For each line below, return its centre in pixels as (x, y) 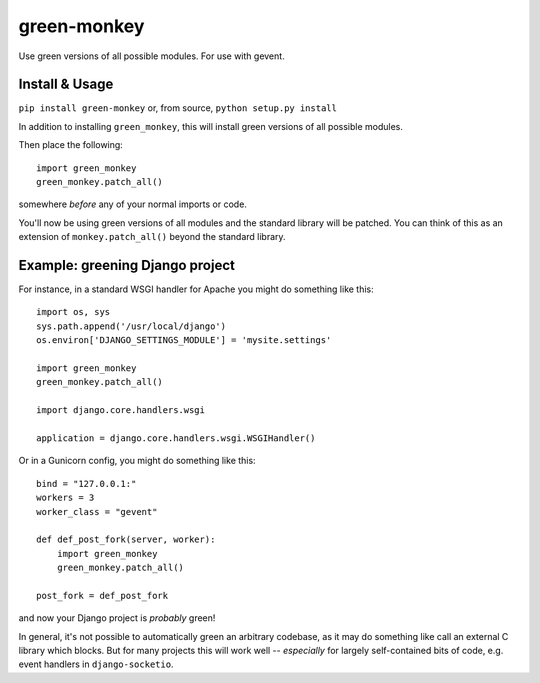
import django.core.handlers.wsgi (120, 410)
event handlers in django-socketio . (96, 664)
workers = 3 (65, 498)
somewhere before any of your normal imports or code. (132, 204)
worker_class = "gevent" (97, 511)
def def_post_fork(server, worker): (126, 539)
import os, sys (73, 312)
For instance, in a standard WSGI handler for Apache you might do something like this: (196, 289)
